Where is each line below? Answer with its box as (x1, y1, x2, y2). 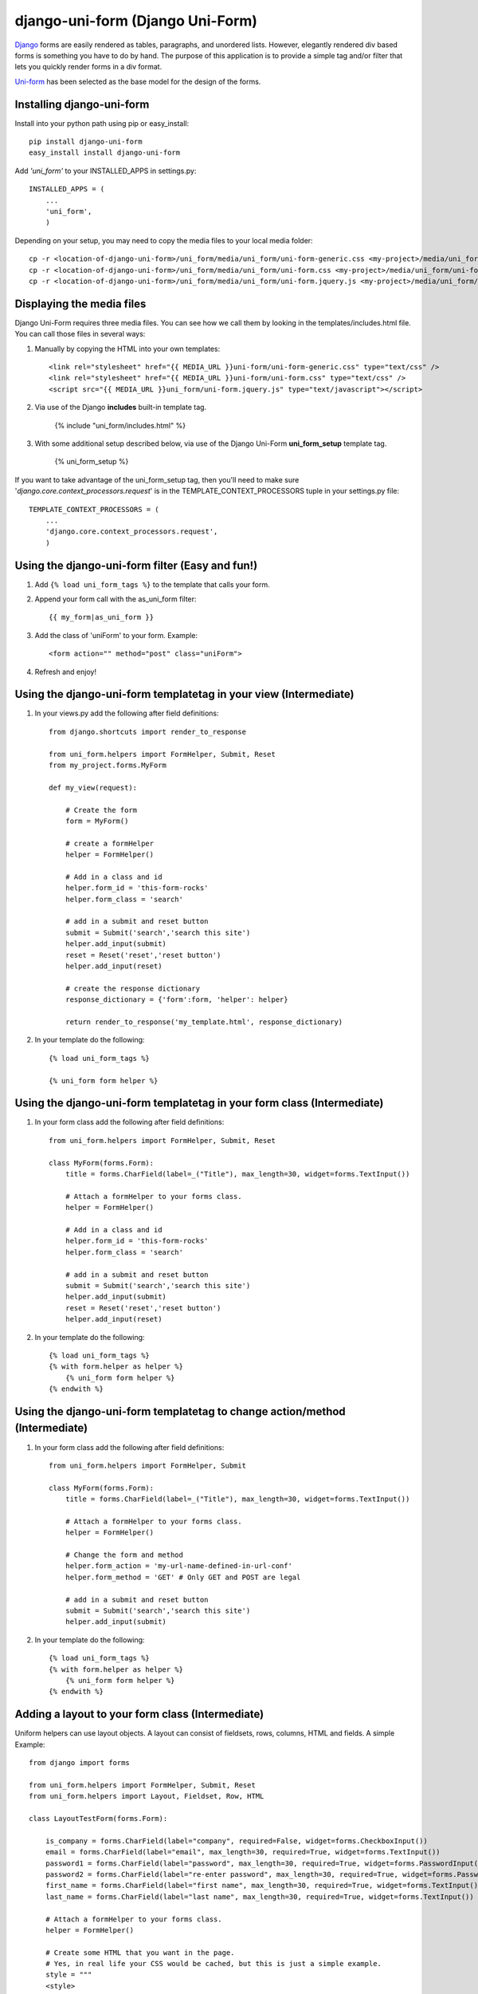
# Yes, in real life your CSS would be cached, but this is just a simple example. (45, 1959, 382, 1968)
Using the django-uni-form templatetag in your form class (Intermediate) (14, 1097, 384, 1110)
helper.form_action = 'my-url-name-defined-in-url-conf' (65, 1562, 292, 1570)
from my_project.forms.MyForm (49, 761, 167, 770)
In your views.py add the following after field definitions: (34, 708, 219, 718)
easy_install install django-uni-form (29, 148, 181, 157)
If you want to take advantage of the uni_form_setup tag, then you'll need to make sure (14, 475, 300, 484)
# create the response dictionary (65, 983, 201, 993)
